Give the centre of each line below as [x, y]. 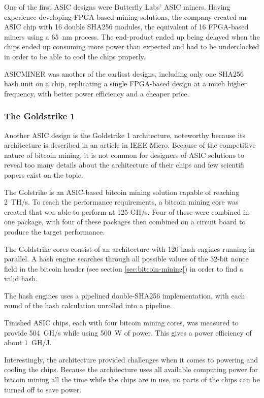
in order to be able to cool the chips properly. [75, 56]
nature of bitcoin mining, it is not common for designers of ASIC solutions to [124, 155]
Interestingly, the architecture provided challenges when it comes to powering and [131, 359]
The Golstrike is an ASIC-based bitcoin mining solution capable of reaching [122, 192]
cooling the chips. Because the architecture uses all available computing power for [131, 369]
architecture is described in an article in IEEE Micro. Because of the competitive [130, 145]
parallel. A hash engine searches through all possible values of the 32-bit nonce [126, 259]
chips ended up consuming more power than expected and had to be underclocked [132, 46]
